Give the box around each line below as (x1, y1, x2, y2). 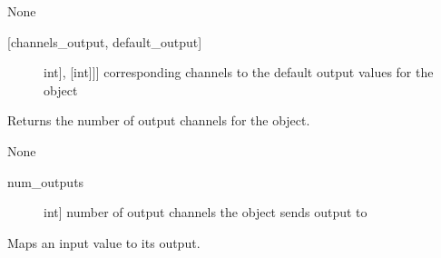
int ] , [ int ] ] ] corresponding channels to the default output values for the (44, 63, 434, 82)
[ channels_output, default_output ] (7, 32, 202, 51)
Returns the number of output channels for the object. (7, 111, 310, 130)
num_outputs (7, 172, 84, 191)
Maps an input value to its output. (7, 233, 201, 252)
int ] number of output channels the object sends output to (44, 203, 367, 222)
